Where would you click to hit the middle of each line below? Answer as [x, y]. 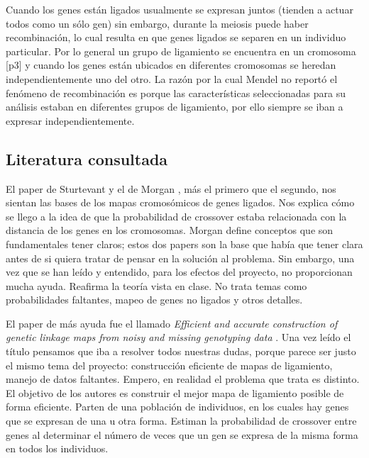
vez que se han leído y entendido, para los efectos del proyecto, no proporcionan [179, 272]
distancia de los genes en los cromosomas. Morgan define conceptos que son [170, 230]
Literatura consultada [87, 158]
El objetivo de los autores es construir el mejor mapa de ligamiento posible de [175, 392]
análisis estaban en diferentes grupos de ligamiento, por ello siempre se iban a [175, 107]
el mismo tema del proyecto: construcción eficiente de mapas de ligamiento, [169, 365]
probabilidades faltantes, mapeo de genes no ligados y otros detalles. [154, 300]
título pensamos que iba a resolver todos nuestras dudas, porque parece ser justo [181, 351]
